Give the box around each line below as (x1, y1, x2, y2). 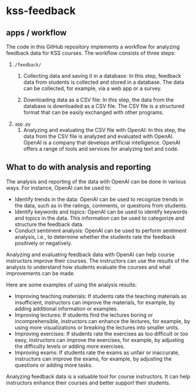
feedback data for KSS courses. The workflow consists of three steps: (6, 50, 176, 57)
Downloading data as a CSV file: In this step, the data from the (23, 96, 174, 103)
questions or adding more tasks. (14, 361, 93, 368)
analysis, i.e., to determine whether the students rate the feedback (14, 233, 176, 240)
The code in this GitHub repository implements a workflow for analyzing (6, 43, 180, 50)
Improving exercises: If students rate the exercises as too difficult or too (14, 330, 189, 337)
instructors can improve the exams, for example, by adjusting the (14, 355, 172, 362)
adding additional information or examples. (14, 305, 119, 312)
